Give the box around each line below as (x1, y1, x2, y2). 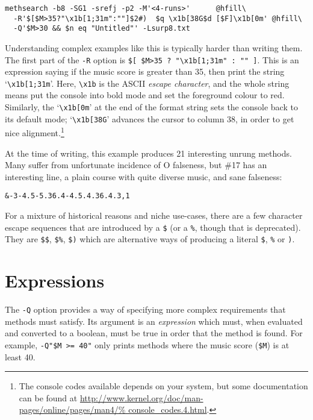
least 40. (5, 350, 36, 363)
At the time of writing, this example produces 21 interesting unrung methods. (5, 146, 292, 159)
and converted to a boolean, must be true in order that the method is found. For (5, 327, 303, 339)
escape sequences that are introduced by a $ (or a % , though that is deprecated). (5, 221, 301, 233)
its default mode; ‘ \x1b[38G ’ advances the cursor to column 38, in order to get (5, 112, 294, 125)
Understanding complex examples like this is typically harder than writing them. (5, 41, 303, 54)
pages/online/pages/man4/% (19, 403, 126, 416)
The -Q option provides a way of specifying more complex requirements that (5, 303, 286, 316)
